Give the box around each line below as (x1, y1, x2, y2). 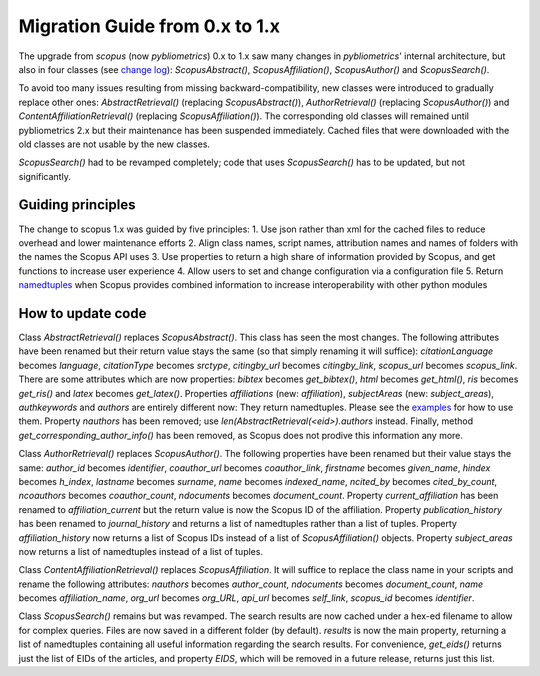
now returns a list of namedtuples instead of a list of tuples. (18, 545, 264, 557)
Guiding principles (18, 196, 136, 214)
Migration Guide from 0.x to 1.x (18, 15, 280, 37)
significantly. (18, 170, 72, 182)
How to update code (18, 305, 147, 322)
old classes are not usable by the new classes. (18, 138, 210, 150)
